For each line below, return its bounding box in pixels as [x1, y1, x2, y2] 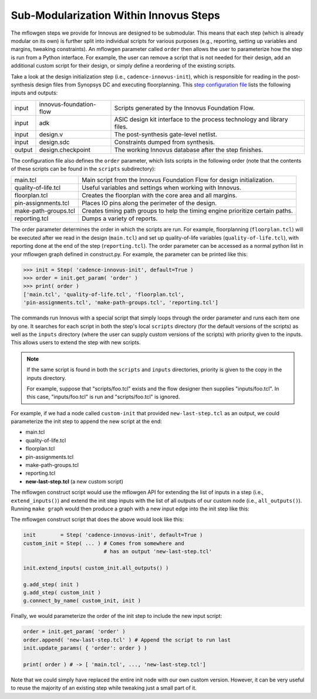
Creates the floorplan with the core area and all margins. [81, 191, 238, 200]
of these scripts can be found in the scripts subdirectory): [11, 165, 156, 173]
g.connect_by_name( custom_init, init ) [23, 597, 141, 604]
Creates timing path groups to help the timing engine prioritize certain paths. [81, 207, 294, 215]
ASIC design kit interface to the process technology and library [114, 115, 288, 123]
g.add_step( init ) [23, 581, 79, 587]
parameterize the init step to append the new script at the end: [11, 418, 163, 425]
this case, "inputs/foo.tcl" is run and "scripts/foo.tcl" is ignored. [26, 394, 180, 401]
